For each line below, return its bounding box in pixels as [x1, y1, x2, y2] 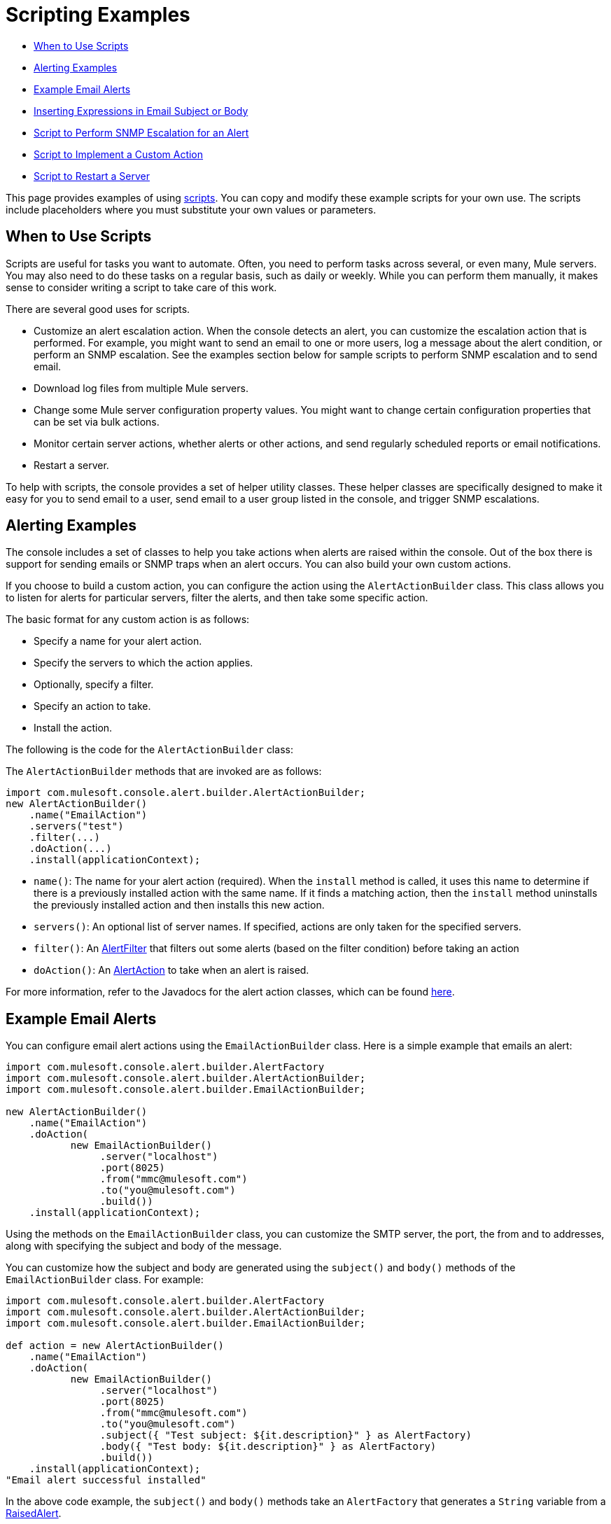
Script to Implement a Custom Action [34, 148, 204, 160]
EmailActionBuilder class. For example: [6, 1273, 204, 1286]
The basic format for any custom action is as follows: [6, 613, 250, 626]
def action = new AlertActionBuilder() [6, 1340, 224, 1352]
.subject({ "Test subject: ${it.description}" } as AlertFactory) [99, 1429, 472, 1441]
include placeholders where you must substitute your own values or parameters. [6, 203, 377, 216]
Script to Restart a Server [34, 169, 150, 182]
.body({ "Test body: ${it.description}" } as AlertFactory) [99, 1441, 437, 1453]
